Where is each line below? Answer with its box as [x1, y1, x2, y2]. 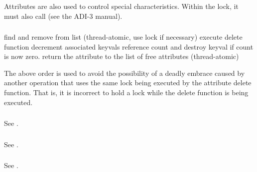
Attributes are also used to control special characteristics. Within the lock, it [4, 1, 239, 11]
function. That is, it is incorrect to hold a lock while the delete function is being [4, 87, 249, 98]
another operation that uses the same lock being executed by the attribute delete [4, 77, 252, 88]
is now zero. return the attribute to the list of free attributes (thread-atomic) [4, 51, 239, 61]
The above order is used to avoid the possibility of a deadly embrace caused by [4, 67, 245, 78]
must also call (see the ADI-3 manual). [4, 10, 123, 21]
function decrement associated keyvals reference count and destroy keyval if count [4, 41, 254, 52]
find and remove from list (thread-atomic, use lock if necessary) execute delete [4, 32, 243, 42]
